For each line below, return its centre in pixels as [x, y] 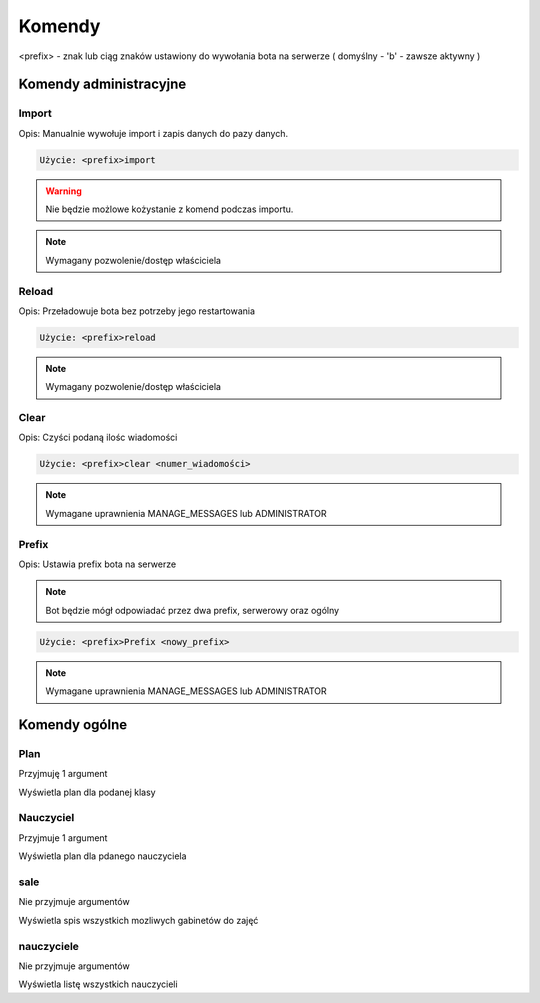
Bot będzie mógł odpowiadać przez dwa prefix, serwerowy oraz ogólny [192, 610]
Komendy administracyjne [102, 84]
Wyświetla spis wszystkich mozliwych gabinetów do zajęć [138, 920]
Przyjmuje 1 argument [63, 837]
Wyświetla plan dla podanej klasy [87, 792]
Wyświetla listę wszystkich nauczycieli [98, 984]
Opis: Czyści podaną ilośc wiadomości [98, 437]
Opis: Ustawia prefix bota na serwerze [97, 564]
